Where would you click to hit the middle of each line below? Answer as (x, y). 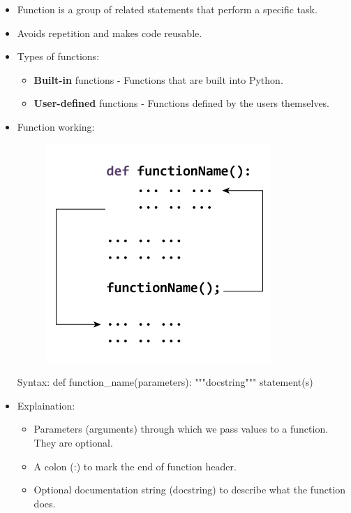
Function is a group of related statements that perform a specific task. (167, 9)
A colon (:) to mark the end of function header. (135, 466)
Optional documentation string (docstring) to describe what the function (190, 490)
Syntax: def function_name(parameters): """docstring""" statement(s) (165, 382)
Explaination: (46, 405)
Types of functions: (58, 56)
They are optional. (73, 442)
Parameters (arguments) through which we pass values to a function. (181, 429)
